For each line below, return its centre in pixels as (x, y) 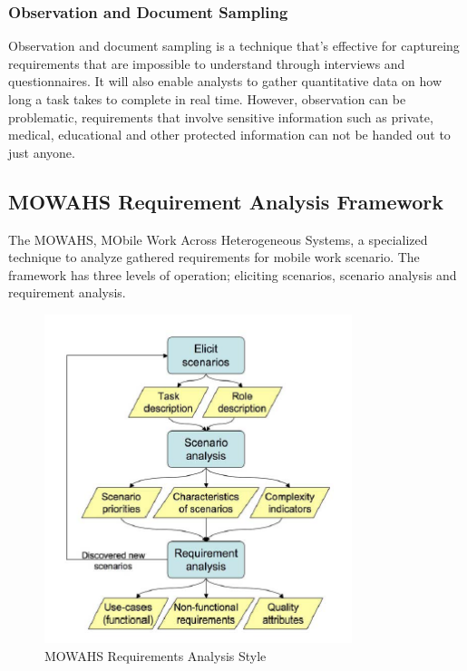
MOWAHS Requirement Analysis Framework (226, 201)
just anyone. (42, 152)
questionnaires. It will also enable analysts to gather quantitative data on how (225, 81)
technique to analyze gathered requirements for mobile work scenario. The (214, 257)
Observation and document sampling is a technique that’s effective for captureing (234, 46)
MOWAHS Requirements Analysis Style (156, 655)
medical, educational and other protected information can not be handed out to (229, 135)
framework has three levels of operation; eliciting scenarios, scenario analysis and (233, 274)
